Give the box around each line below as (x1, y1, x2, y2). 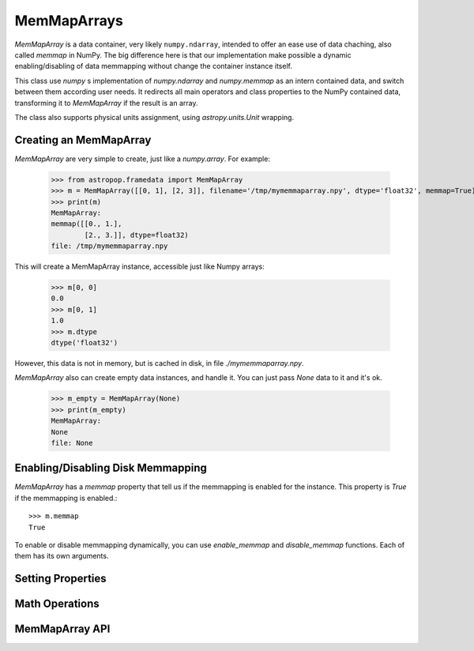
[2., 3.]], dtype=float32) (84, 230, 189, 239)
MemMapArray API (14, 623, 111, 636)
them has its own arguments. (14, 551, 109, 561)
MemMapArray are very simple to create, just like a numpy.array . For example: (14, 154, 270, 164)
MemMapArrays (14, 12, 124, 29)
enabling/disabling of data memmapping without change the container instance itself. (14, 62, 292, 71)
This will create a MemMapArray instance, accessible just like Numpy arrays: (14, 262, 265, 272)
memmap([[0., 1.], (51, 220, 122, 228)
